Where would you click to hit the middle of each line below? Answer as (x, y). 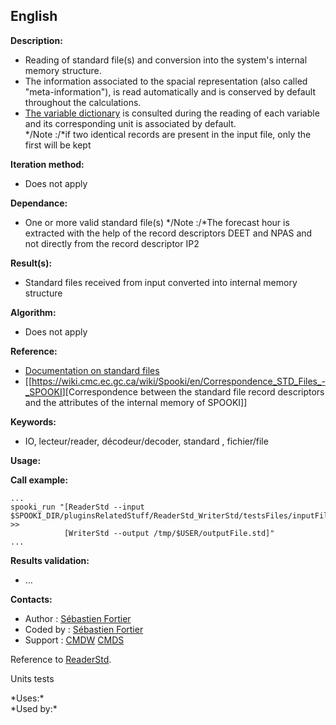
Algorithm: (33, 312)
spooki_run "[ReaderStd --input (77, 507)
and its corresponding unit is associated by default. (130, 123)
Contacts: (31, 599)
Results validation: (50, 560)
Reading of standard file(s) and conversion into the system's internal (166, 60)
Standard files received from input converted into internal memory (161, 282)
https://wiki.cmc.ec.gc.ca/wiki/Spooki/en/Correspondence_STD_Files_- (178, 381)
